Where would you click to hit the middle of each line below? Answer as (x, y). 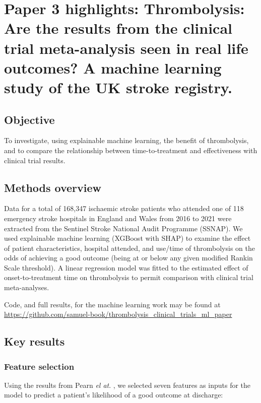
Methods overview (53, 187)
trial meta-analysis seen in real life (126, 48)
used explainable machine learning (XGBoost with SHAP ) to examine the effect (127, 238)
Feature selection (39, 366)
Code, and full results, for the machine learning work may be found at (112, 304)
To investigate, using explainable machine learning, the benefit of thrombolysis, (126, 140)
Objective (29, 119)
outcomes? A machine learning (113, 67)
